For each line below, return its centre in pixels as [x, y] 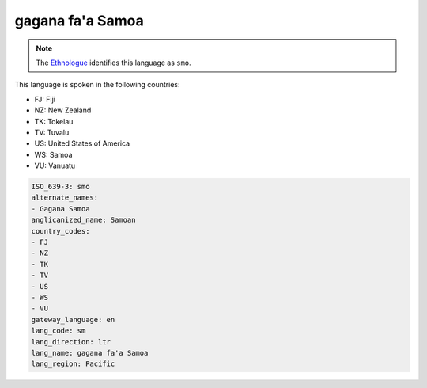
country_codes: [60, 231]
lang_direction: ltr [71, 342]
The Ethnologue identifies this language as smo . [113, 63]
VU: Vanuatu [55, 165]
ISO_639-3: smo [60, 187]
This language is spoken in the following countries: [97, 85]
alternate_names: [65, 198]
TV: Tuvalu [52, 132]
